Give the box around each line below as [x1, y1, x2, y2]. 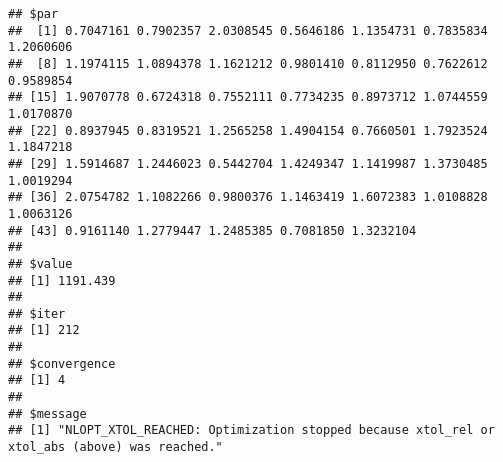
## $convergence [8, 356, 116, 371]
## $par [8, 7, 59, 21]
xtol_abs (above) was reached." [8, 440, 223, 455]
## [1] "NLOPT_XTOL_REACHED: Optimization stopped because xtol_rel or [8, 423, 495, 438]
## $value [8, 256, 73, 271]
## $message [8, 406, 87, 421]
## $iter [8, 306, 66, 321]
